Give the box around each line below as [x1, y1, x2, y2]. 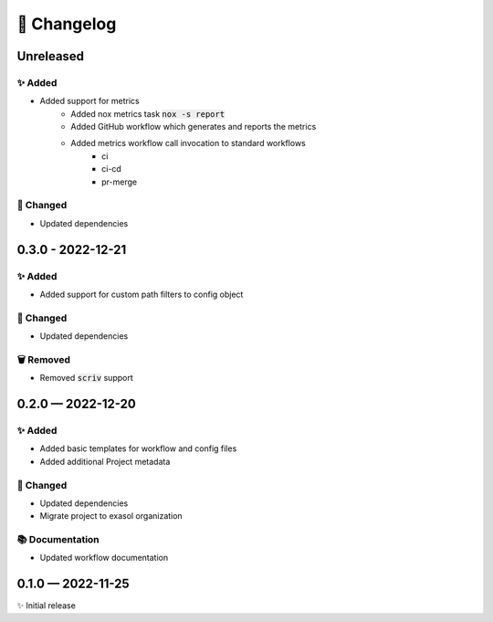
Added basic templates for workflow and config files [39, 443, 237, 454]
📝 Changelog [16, 14, 117, 34]
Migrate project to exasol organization [39, 511, 183, 522]
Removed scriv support [39, 373, 133, 384]
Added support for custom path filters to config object [39, 289, 244, 300]
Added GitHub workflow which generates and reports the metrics [70, 121, 317, 132]
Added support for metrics [39, 96, 141, 107]
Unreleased [16, 48, 85, 64]
